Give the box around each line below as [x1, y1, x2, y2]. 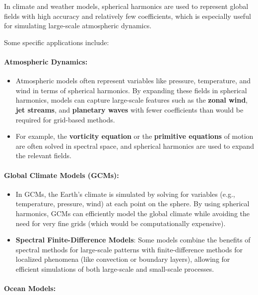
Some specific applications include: [4, 37, 109, 47]
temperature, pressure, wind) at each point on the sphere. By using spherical [15, 198, 250, 209]
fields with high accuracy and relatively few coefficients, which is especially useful [4, 10, 251, 21]
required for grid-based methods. [15, 114, 115, 124]
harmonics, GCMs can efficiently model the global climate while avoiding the [15, 208, 250, 218]
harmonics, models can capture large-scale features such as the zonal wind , [15, 95, 248, 105]
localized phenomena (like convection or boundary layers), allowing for [15, 254, 230, 264]
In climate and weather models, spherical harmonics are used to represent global [4, 1, 249, 11]
